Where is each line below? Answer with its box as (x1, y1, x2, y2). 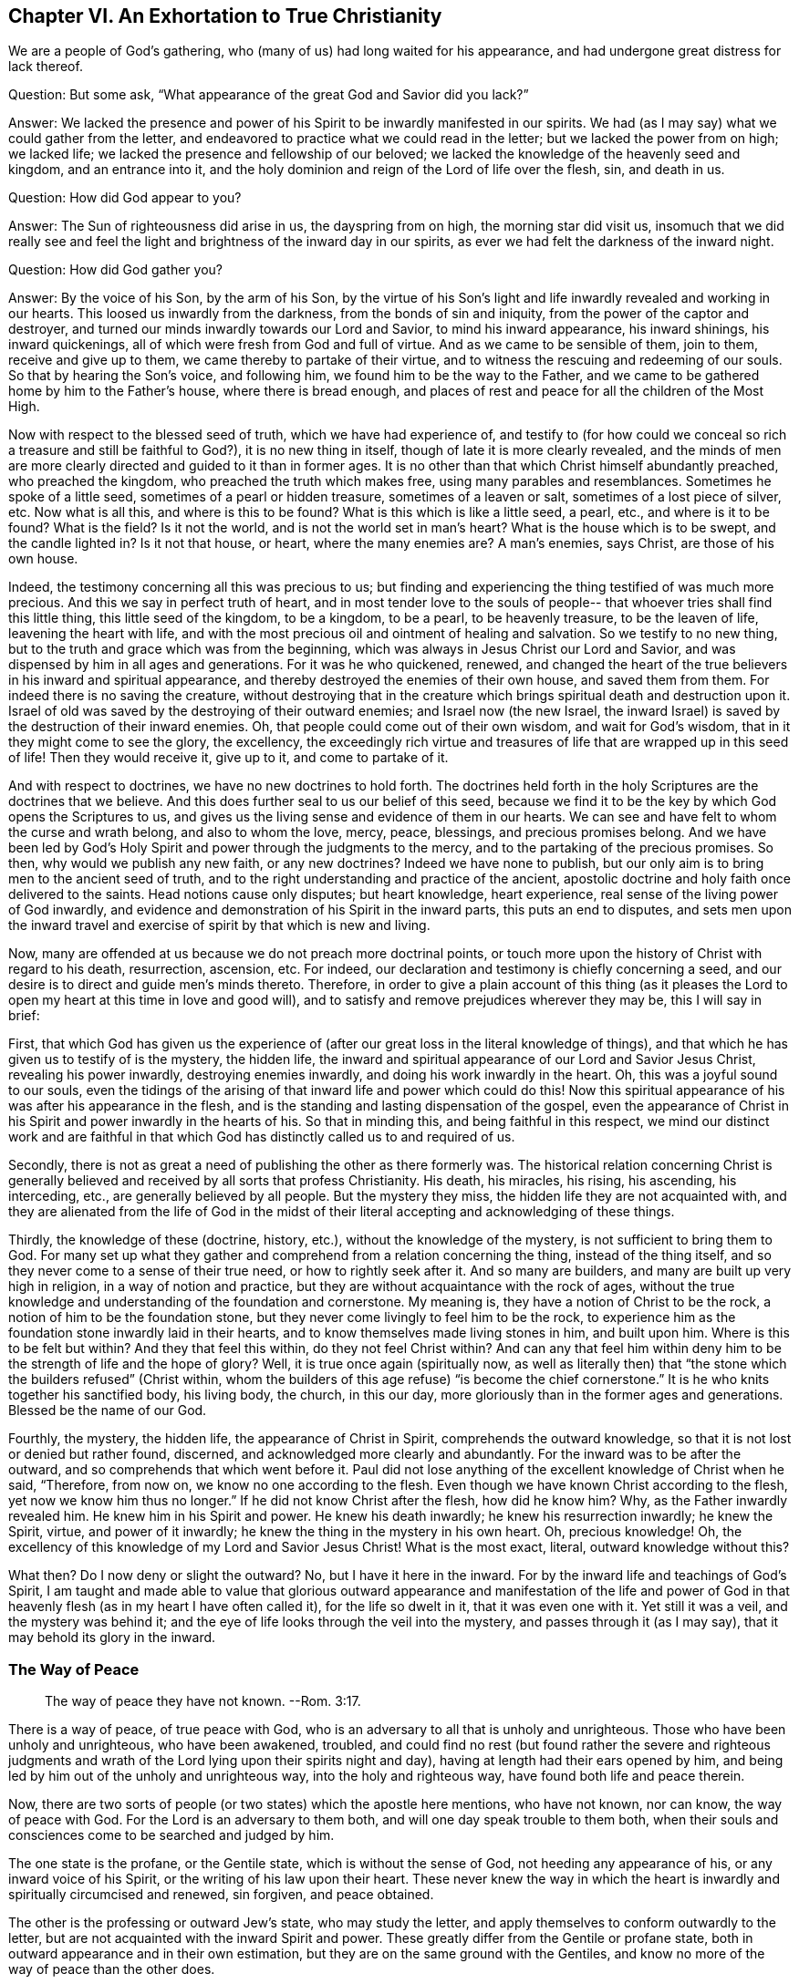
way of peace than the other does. (8, 1961, 215, 1978)
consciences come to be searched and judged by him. (8, 1827, 335, 1844)
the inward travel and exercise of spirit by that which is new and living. (8, 917, 431, 934)
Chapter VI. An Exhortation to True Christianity (8, 5, 442, 27)
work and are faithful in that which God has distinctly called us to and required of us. (8, 1129, 515, 1145)
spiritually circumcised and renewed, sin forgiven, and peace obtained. (8, 1886, 434, 1903)
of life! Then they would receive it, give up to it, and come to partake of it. (8, 749, 449, 766)
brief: (8, 1007, 40, 1024)
